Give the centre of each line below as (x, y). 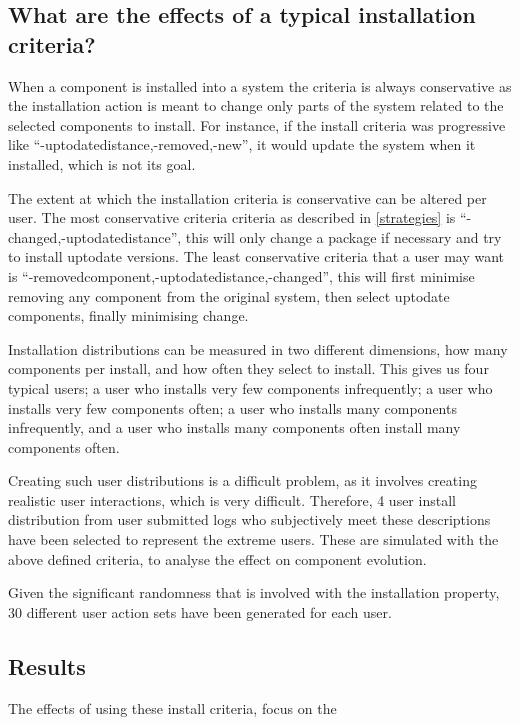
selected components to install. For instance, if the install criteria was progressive (257, 124)
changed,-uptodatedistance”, (95, 236)
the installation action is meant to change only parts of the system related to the (256, 105)
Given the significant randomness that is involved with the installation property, (254, 592)
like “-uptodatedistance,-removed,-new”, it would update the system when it (242, 144)
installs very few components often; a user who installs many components (232, 407)
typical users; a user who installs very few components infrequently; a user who (250, 387)
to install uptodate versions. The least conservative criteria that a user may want (256, 256)
